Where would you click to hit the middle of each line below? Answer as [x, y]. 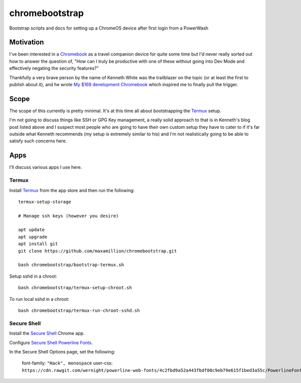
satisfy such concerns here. [38, 141]
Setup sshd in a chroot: [33, 276]
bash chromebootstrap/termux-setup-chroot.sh [75, 288]
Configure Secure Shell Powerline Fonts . [51, 342]
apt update [32, 230]
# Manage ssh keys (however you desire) [68, 216]
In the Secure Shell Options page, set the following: [62, 351]
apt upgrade [33, 237]
